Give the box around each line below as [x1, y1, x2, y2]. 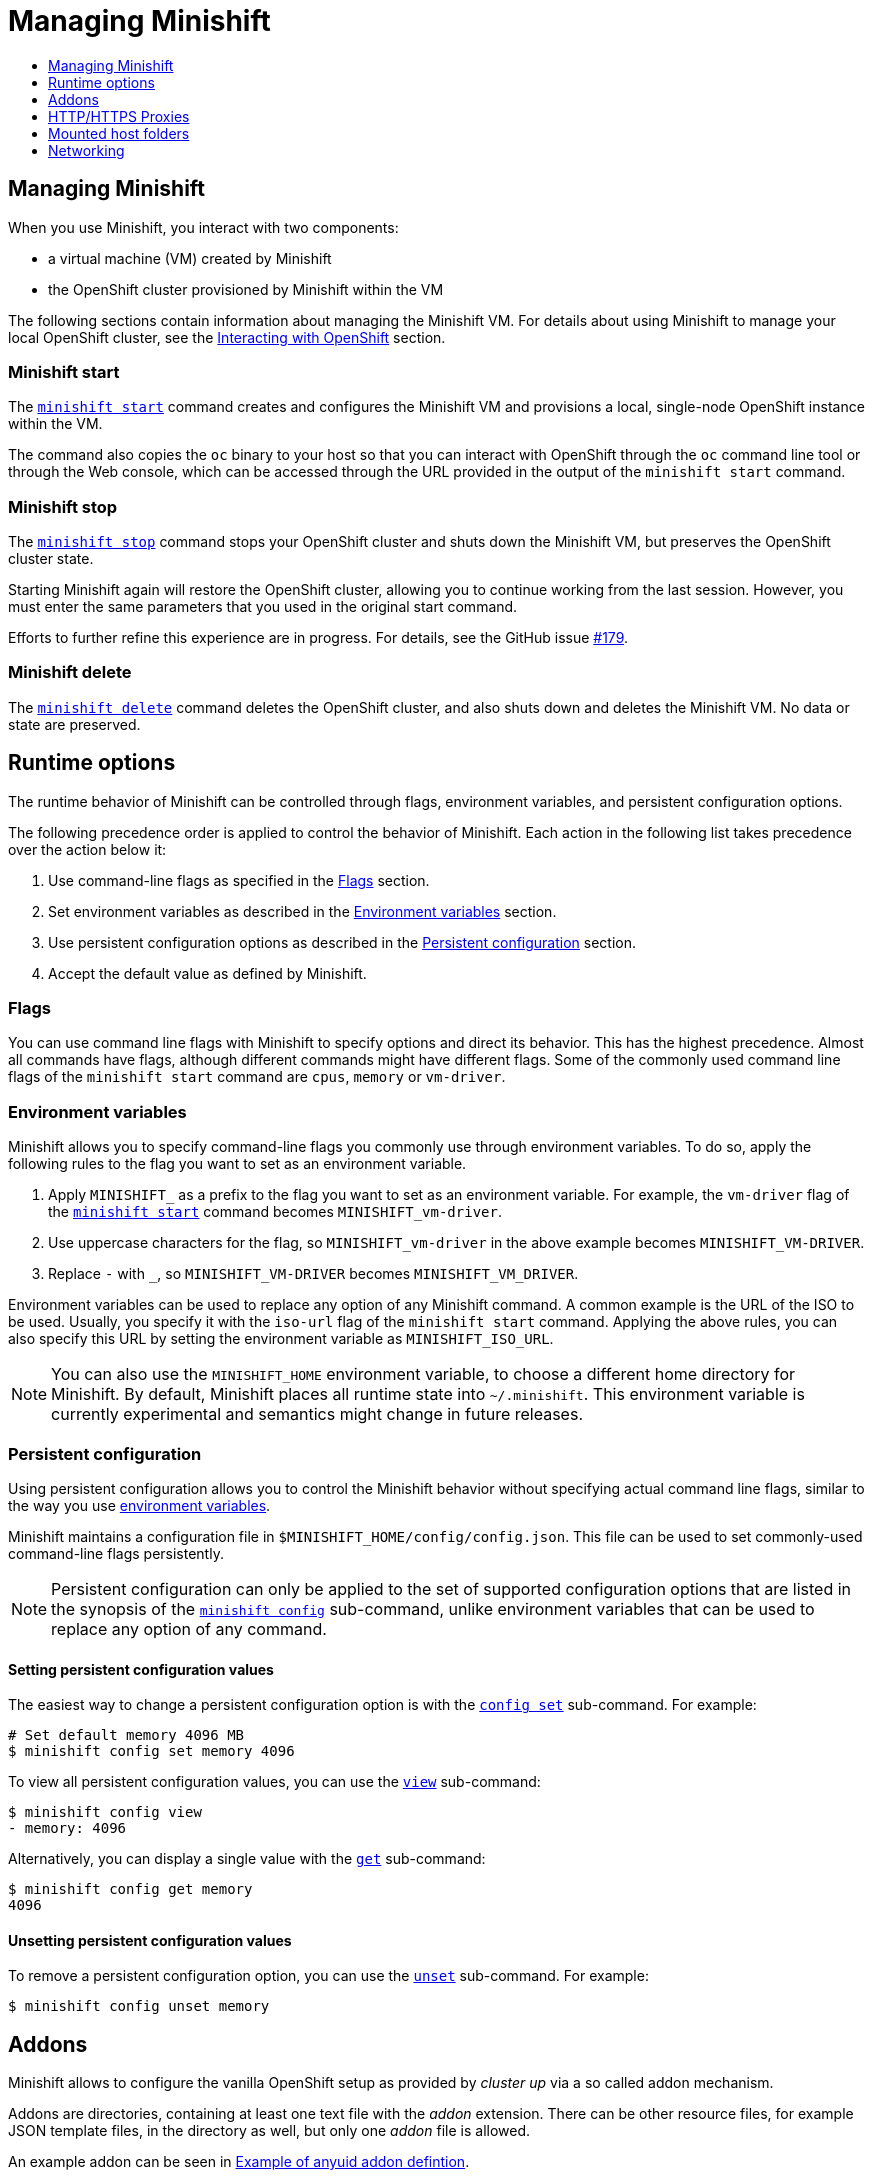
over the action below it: [8, 840, 167, 858]
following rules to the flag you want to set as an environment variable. [8, 1155, 467, 1173]
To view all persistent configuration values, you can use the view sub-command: [8, 1773, 541, 1791]
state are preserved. [8, 715, 141, 733]
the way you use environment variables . [8, 1496, 271, 1514]
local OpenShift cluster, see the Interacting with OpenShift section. [8, 328, 446, 346]
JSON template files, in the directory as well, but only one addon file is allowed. [8, 2122, 531, 2140]
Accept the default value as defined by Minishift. [48, 964, 367, 982]
